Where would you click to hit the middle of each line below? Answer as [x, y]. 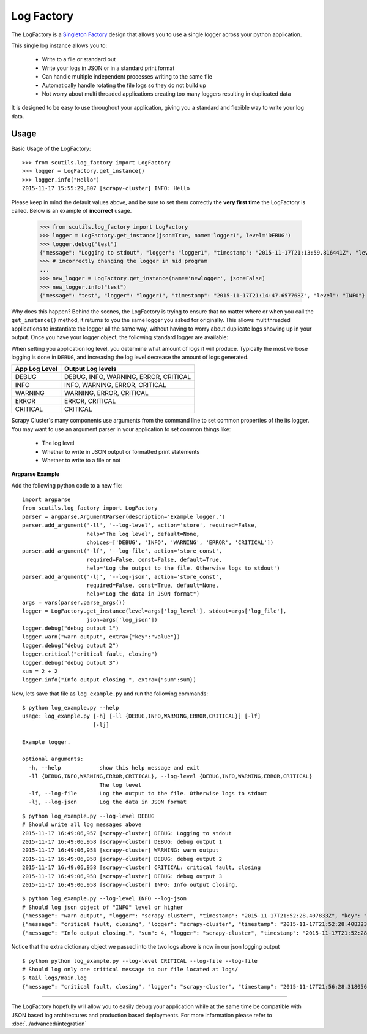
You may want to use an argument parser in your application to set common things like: [121, 429]
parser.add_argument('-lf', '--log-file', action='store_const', [122, 551]
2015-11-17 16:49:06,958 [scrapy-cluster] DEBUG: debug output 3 [122, 876]
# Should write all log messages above [82, 825]
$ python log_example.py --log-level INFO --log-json [104, 899]
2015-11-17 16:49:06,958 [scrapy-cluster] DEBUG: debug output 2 [122, 859]
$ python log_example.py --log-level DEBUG [88, 816]
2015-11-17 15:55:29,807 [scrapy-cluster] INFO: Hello [106, 188]
